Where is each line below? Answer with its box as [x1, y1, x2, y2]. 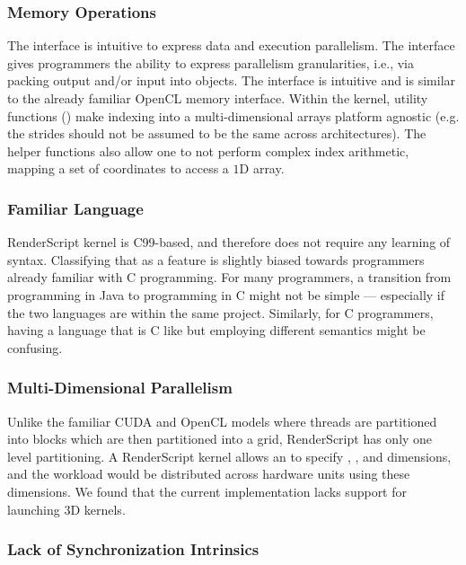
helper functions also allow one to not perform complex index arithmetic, [7, 141, 409, 160]
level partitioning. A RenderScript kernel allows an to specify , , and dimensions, [7, 446, 452, 465]
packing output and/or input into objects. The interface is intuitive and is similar [7, 71, 456, 90]
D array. [239, 159, 285, 178]
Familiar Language [7, 197, 144, 219]
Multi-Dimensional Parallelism [7, 376, 233, 399]
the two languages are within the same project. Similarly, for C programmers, [7, 303, 434, 322]
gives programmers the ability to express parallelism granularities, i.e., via [7, 53, 415, 72]
